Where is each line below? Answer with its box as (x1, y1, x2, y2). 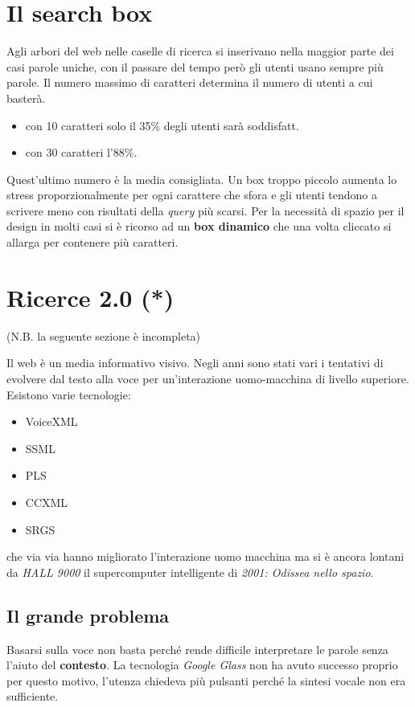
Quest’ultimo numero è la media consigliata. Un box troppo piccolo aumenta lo (6, 170, 397, 187)
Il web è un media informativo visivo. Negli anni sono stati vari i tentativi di (6, 354, 384, 371)
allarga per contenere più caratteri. (6, 234, 179, 251)
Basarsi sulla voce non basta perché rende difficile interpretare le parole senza (6, 640, 388, 657)
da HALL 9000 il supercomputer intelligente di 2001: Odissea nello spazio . (6, 563, 374, 580)
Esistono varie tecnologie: (6, 386, 131, 403)
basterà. (6, 89, 46, 106)
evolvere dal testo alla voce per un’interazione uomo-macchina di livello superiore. (6, 370, 409, 386)
